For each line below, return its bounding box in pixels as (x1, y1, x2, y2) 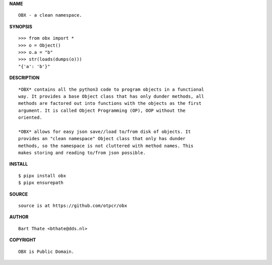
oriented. (18, 115, 42, 120)
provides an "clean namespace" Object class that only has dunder (18, 136, 186, 142)
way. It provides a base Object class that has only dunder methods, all (18, 93, 205, 99)
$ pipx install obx (18, 173, 66, 178)
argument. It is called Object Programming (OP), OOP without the (18, 107, 186, 113)
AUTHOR (9, 214, 29, 220)
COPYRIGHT (9, 237, 36, 243)
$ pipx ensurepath (18, 180, 64, 186)
